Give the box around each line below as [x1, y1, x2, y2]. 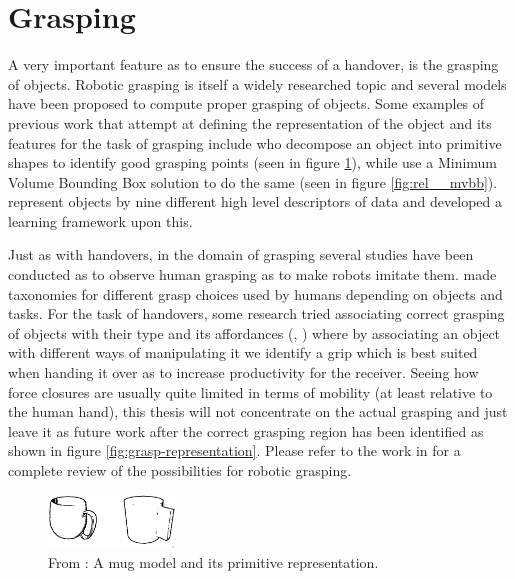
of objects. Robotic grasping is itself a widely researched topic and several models [8, 73, 507, 94]
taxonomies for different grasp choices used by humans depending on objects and [8, 283, 503, 304]
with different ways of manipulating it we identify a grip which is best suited [8, 342, 478, 363]
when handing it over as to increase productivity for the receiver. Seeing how [8, 362, 479, 383]
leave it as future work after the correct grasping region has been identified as [8, 420, 484, 441]
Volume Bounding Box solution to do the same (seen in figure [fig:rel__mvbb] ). [8, 171, 498, 192]
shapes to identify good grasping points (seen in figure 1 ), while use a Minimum [8, 152, 498, 173]
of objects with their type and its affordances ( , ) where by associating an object [8, 322, 501, 343]
